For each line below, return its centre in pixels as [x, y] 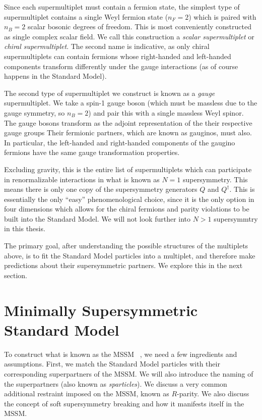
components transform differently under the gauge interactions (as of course [121, 66]
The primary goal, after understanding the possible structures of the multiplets [126, 246]
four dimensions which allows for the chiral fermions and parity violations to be [127, 209]
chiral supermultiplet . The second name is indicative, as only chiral [107, 46]
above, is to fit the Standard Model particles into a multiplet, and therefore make [130, 255]
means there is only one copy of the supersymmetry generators [101, 189]
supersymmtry [236, 218]
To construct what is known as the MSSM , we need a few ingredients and [121, 354]
